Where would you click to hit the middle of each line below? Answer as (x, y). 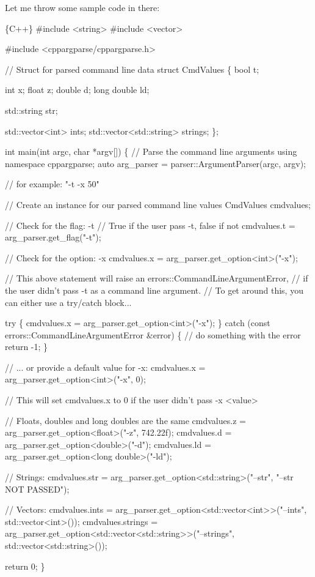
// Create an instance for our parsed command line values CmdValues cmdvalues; (158, 204)
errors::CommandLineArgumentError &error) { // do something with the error (153, 334)
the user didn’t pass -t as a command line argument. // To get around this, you (154, 290)
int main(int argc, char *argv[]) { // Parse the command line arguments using (151, 151)
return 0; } (25, 566)
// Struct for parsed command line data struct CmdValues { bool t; (132, 69)
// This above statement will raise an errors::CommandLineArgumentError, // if (157, 278)
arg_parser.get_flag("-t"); (53, 237)
